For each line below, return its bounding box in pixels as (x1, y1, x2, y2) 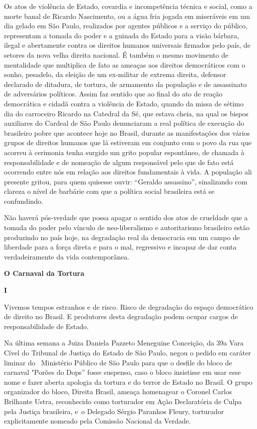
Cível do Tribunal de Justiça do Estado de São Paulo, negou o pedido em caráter (4, 347, 251, 357)
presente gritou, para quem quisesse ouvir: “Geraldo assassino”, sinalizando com (4, 176, 248, 186)
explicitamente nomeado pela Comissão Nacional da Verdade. (4, 416, 191, 426)
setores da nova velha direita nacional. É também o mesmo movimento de (4, 49, 229, 60)
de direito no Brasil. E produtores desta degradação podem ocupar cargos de (4, 311, 238, 322)
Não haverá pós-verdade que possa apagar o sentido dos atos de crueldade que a (4, 212, 248, 223)
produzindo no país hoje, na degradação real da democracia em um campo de (4, 232, 240, 242)
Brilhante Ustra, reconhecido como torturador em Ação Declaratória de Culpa (4, 396, 242, 406)
